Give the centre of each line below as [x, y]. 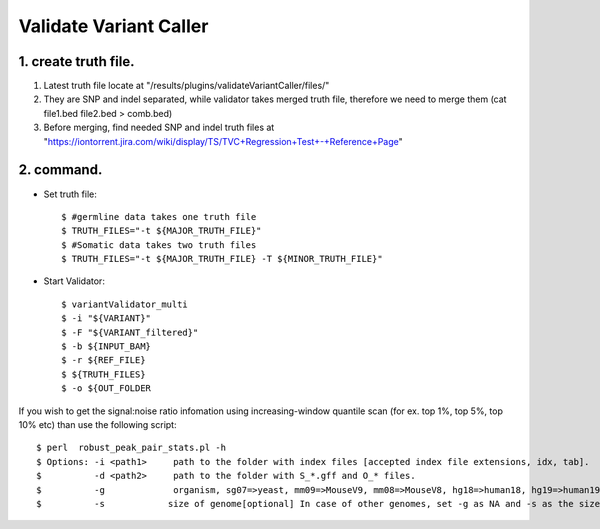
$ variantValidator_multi [125, 304]
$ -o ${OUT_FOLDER [106, 388]
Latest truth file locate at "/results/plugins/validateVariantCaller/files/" [186, 86]
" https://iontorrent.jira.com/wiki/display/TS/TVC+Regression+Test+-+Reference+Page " [223, 141]
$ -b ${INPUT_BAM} [106, 346]
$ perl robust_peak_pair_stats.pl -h [131, 448]
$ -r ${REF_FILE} [103, 360]
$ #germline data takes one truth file [159, 216]
